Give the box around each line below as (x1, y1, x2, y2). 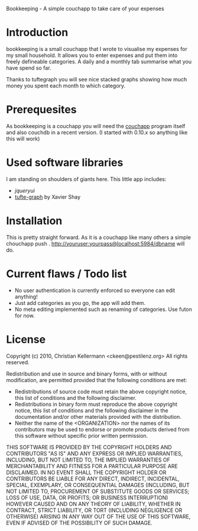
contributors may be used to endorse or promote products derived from (14, 425, 190, 433)
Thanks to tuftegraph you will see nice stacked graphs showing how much (6, 75, 187, 82)
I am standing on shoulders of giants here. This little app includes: (6, 175, 167, 183)
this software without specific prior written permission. (14, 432, 148, 439)
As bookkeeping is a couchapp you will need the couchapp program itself (6, 122, 186, 129)
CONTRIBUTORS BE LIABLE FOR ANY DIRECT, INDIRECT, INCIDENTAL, (6, 475, 180, 482)
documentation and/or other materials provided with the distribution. (14, 413, 181, 420)
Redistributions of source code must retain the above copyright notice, (14, 388, 187, 395)
